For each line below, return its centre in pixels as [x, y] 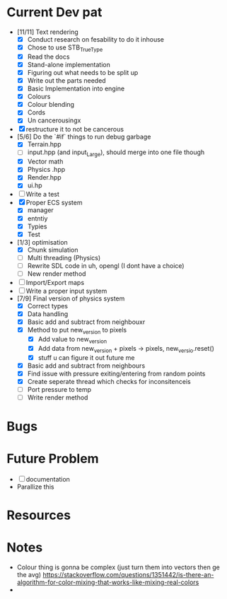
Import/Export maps [55, 282]
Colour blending [51, 105]
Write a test [42, 194]
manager [40, 210]
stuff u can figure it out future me [86, 357]
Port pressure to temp [59, 389]
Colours [39, 97]
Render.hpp [44, 178]
